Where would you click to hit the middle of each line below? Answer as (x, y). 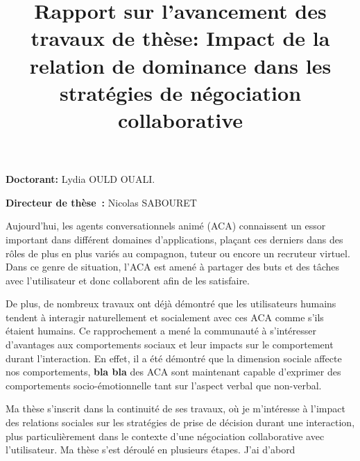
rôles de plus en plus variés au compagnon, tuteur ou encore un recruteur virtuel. (178, 253)
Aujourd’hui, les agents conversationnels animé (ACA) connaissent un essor (166, 226)
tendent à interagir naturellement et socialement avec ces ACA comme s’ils (165, 317)
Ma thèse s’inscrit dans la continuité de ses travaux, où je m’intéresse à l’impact (175, 409)
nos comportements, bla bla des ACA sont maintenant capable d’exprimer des (173, 372)
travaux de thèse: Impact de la (180, 38)
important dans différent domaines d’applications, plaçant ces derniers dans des (174, 239)
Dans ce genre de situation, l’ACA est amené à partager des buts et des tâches (173, 267)
